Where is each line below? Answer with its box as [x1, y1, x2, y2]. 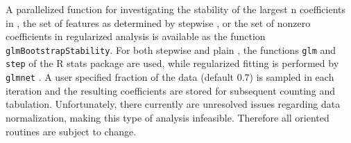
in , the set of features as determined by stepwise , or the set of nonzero [6, 15, 311, 30]
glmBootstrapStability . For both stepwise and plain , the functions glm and [6, 42, 336, 57]
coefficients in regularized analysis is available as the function [6, 29, 266, 44]
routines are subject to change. [6, 124, 137, 138]
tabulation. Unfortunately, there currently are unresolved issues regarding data [6, 97, 341, 111]
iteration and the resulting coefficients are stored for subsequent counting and [6, 83, 336, 97]
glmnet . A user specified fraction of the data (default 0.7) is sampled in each [6, 70, 334, 84]
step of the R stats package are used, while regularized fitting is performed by [6, 56, 339, 70]
